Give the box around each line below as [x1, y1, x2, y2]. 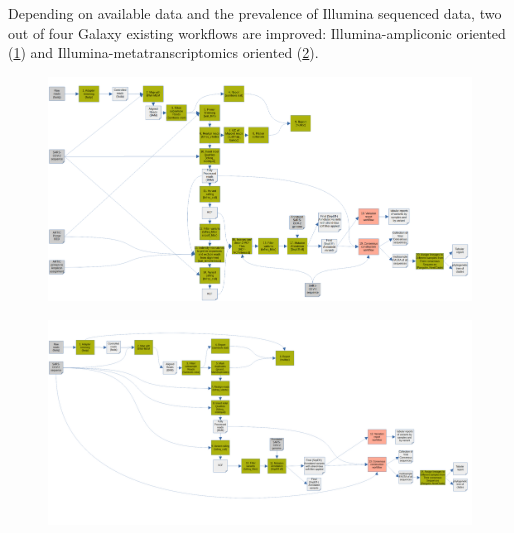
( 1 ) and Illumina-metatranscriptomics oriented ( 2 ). [8, 42, 319, 63]
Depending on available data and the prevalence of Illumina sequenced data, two [8, 3, 502, 23]
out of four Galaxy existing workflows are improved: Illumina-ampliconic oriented [8, 22, 506, 43]
